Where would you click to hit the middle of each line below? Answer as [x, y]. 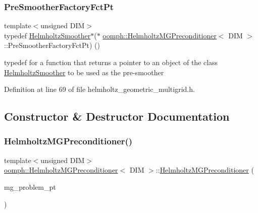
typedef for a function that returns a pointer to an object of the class [111, 62]
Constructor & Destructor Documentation [117, 116]
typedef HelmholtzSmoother [47, 35]
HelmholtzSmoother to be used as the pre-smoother [84, 72]
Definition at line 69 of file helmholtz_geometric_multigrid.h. [99, 89]
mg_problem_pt [30, 187]
